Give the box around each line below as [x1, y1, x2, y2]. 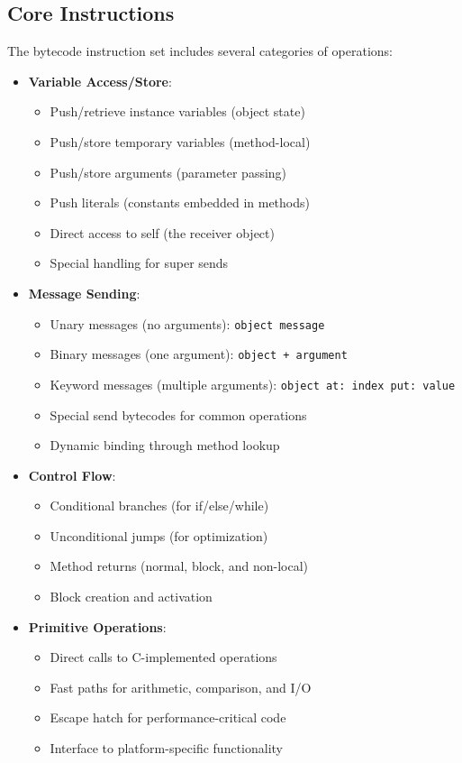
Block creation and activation [50, 587, 213, 606]
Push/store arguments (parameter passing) [50, 162, 287, 181]
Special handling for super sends [50, 253, 229, 272]
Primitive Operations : [28, 617, 167, 636]
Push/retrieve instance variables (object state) [50, 102, 305, 121]
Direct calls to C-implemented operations [50, 648, 277, 666]
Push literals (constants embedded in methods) [50, 193, 310, 212]
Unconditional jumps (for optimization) [50, 526, 268, 545]
